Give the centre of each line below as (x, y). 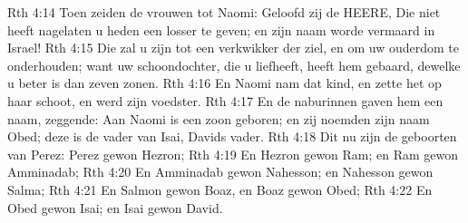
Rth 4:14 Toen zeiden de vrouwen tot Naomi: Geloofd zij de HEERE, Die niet (224, 12)
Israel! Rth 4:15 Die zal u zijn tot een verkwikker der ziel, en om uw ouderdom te (233, 48)
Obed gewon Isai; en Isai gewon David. (115, 207)
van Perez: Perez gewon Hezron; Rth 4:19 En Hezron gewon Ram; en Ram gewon (233, 154)
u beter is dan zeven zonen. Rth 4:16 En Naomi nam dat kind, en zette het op (224, 83)
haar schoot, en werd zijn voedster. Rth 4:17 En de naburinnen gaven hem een (225, 100)
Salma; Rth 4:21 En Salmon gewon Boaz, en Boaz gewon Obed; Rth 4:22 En (220, 189)
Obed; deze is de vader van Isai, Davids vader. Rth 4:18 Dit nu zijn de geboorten (232, 136)
